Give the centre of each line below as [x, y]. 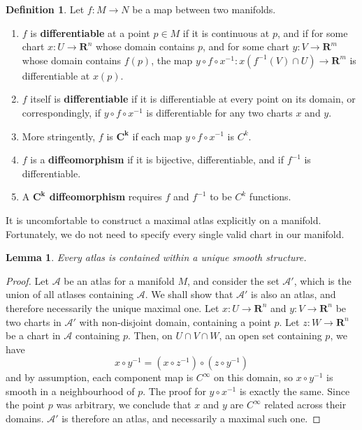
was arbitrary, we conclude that [124, 405]
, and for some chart [246, 46]
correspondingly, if [61, 112]
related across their [305, 405]
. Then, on [150, 335]
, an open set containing [270, 335]
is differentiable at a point [90, 32]
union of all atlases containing [70, 294]
